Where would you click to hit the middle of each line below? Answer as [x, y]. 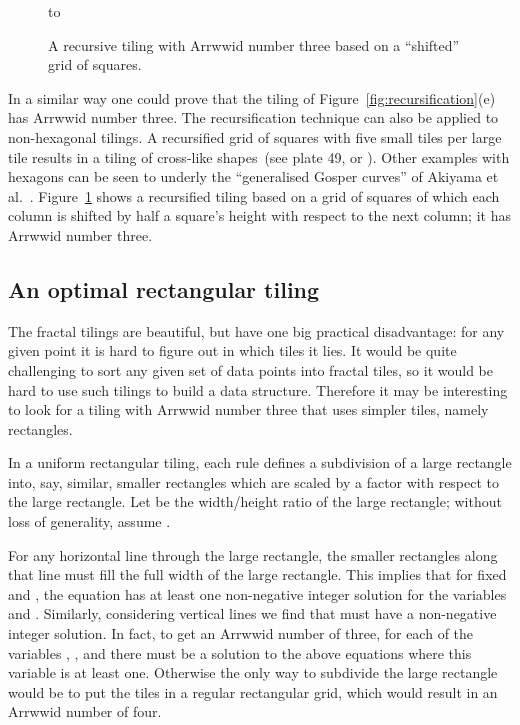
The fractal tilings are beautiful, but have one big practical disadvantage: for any [256, 330]
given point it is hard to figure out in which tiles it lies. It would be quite [232, 350]
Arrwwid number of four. [85, 711]
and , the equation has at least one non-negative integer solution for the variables [257, 593]
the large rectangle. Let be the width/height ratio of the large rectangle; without [255, 501]
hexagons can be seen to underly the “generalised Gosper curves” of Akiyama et [253, 176]
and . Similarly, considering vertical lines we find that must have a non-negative [252, 613]
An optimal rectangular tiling [164, 288]
